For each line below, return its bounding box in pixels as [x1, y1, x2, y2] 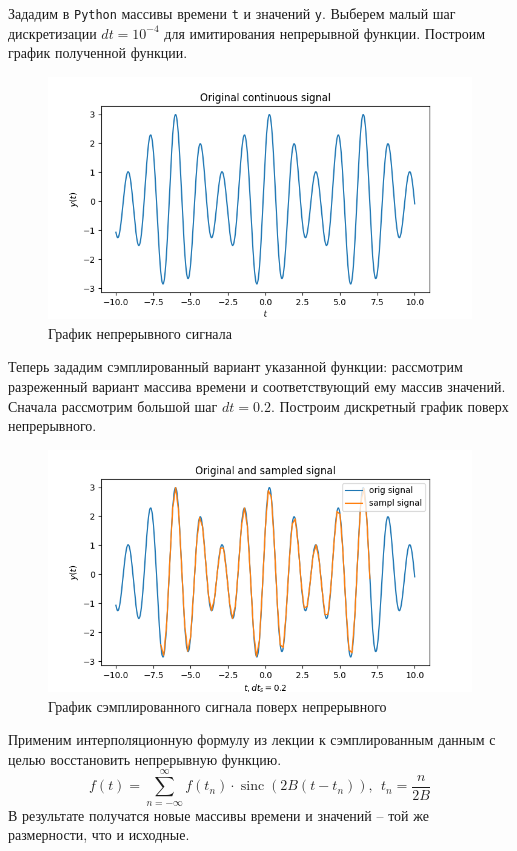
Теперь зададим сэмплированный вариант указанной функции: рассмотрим [8, 356, 463, 377]
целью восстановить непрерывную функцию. [8, 748, 282, 769]
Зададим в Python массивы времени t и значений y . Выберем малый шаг [8, 3, 456, 23]
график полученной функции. [8, 42, 188, 63]
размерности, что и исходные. [8, 824, 190, 845]
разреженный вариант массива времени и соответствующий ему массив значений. [8, 375, 506, 396]
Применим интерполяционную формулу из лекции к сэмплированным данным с [8, 729, 496, 750]
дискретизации [8, 22, 97, 43]
